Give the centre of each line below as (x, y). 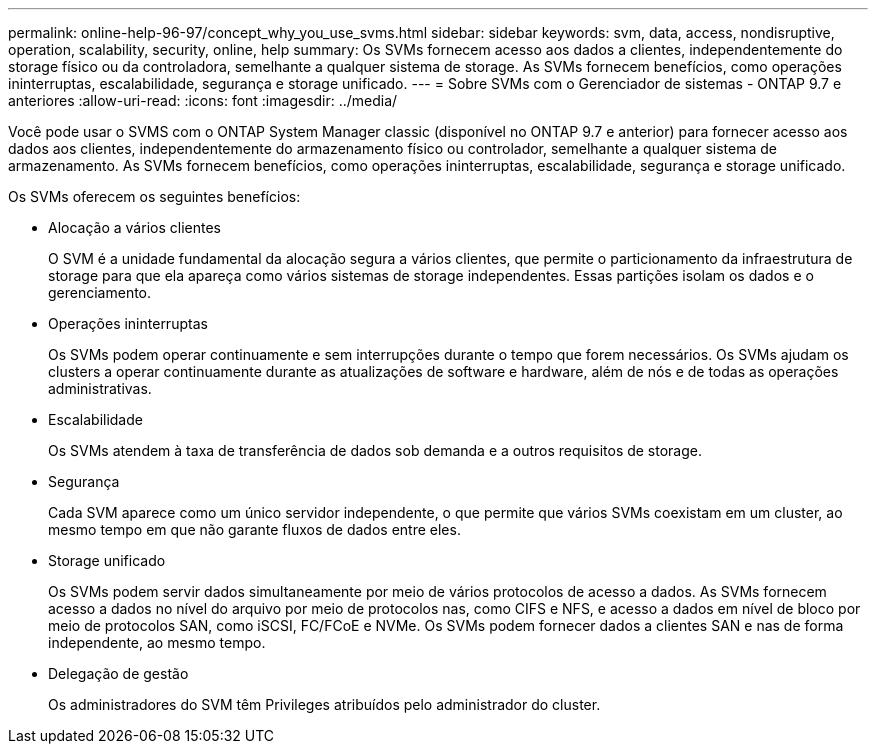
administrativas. (100, 388)
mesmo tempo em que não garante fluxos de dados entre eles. (254, 529)
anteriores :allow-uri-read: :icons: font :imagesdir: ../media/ (203, 100)
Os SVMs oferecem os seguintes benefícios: (154, 196)
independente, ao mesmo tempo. (157, 642)
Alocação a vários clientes (134, 227)
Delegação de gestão (118, 673)
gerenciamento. (100, 292)
